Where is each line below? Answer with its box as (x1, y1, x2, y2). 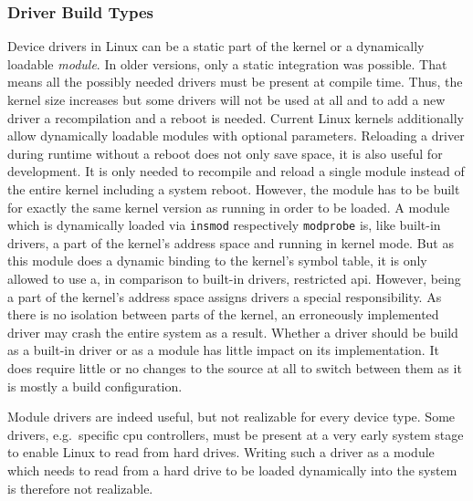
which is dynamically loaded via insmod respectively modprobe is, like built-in (7, 215, 441, 235)
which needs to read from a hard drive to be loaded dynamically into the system (7, 460, 457, 479)
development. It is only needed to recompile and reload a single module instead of (7, 162, 465, 181)
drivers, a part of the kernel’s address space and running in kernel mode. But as (7, 233, 454, 252)
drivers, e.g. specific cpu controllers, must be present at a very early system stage (7, 424, 464, 444)
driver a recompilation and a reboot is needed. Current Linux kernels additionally (7, 108, 465, 127)
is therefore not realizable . (7, 478, 153, 497)
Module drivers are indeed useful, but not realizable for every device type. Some (7, 407, 456, 426)
